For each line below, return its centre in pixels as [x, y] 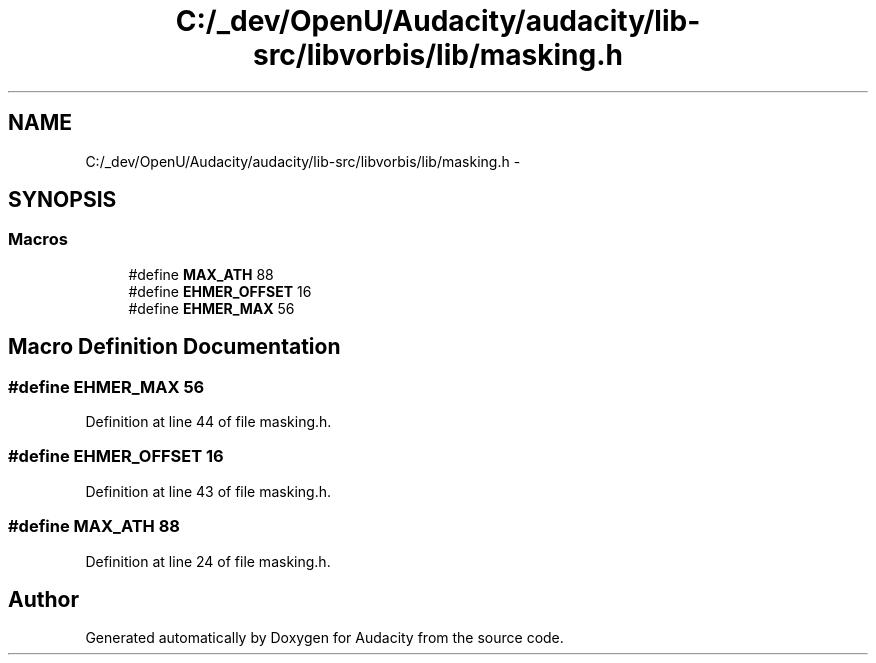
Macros [38, 239]
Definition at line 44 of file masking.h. [208, 422]
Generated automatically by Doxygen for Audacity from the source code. [324, 638]
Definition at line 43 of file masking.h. [208, 491]
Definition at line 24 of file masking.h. [208, 561]
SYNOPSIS [62, 200]
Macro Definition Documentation [174, 347]
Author [43, 599]
